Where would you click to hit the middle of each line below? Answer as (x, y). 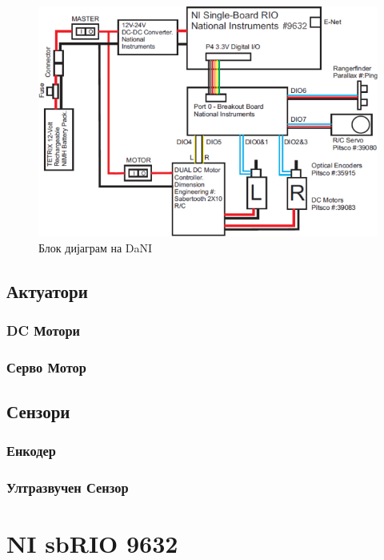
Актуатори (47, 290)
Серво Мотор (46, 367)
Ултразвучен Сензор (68, 487)
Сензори (38, 411)
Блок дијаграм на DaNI (96, 247)
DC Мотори (44, 330)
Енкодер (31, 451)
